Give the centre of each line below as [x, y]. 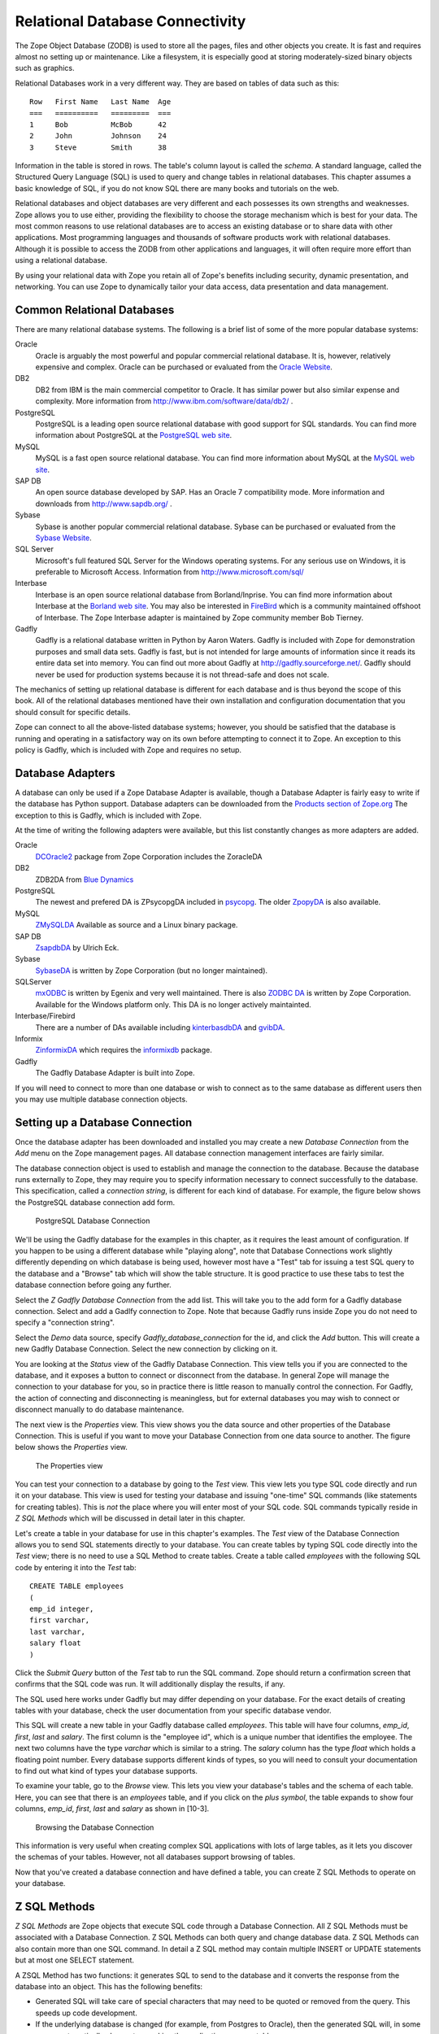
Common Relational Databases [95, 310]
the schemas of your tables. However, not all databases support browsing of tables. [155, 1857]
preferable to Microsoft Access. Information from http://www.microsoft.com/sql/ [170, 572]
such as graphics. [45, 68]
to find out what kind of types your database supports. [106, 1771]
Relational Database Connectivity [130, 21]
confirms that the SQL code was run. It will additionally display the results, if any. [150, 1684]
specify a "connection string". [65, 1323]
